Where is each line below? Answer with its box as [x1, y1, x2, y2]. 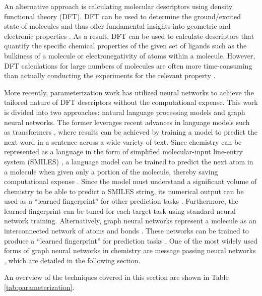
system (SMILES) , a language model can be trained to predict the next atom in [4, 156, 253, 166]
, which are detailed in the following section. [4, 255, 141, 265]
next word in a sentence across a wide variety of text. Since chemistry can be [4, 136, 242, 147]
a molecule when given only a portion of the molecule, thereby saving [4, 166, 218, 176]
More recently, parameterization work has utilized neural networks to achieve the [4, 87, 254, 97]
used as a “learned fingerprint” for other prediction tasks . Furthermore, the [4, 196, 238, 206]
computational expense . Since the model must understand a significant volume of [4, 176, 257, 187]
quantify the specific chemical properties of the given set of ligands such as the [4, 40, 247, 51]
